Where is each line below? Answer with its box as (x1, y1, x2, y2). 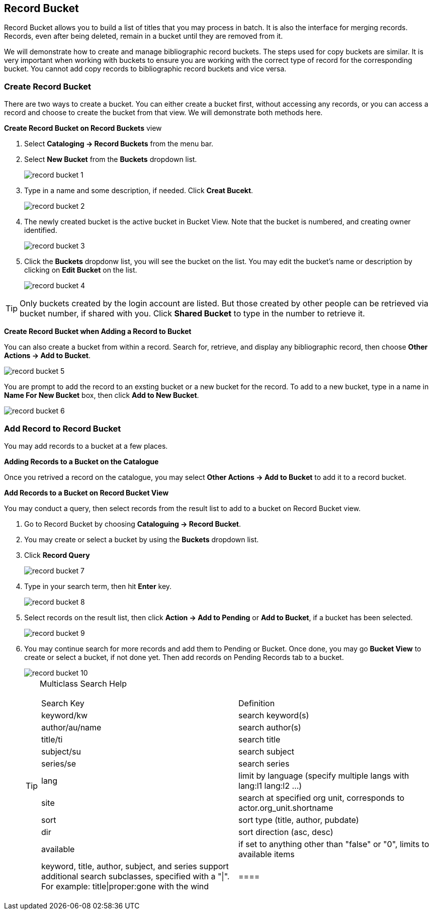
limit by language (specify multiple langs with (238, 770, 409, 781)
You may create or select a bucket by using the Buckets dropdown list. (24, 535, 259, 544)
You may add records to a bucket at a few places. (4, 441, 168, 450)
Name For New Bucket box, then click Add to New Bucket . (4, 391, 199, 400)
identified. (24, 226, 57, 235)
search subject (238, 746, 295, 757)
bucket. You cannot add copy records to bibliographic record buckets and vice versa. (4, 64, 287, 73)
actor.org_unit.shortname (238, 802, 333, 813)
